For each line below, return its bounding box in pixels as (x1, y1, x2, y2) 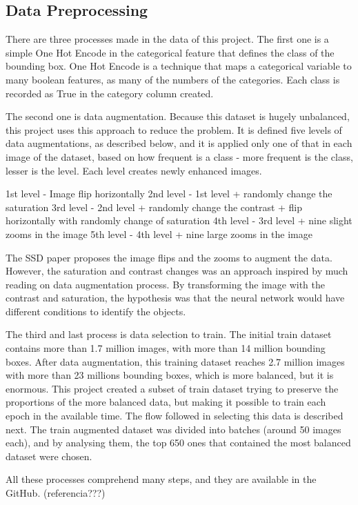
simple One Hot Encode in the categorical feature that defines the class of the (6, 45, 335, 59)
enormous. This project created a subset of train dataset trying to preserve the (6, 381, 339, 395)
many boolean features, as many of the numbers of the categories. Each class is (6, 72, 340, 86)
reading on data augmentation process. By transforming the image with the (6, 277, 325, 291)
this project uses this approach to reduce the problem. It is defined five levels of (6, 122, 342, 137)
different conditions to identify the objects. (6, 304, 186, 318)
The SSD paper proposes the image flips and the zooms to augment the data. (6, 250, 332, 264)
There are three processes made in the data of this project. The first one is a (6, 32, 329, 46)
